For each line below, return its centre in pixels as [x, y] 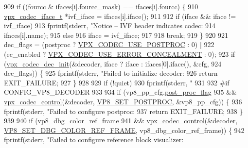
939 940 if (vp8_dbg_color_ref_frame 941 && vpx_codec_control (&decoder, [121, 121]
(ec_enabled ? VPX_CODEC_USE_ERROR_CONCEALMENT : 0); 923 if [120, 54]
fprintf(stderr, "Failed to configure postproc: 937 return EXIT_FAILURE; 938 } [124, 111]
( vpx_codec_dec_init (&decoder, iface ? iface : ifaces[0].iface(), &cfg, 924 [113, 63]
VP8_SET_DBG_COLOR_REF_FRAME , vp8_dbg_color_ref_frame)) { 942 [124, 130]
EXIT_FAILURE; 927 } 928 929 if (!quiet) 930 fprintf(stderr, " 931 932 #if [117, 82]
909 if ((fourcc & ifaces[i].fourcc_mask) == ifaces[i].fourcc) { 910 [101, 6]
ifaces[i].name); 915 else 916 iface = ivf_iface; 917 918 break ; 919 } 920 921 [116, 35]
